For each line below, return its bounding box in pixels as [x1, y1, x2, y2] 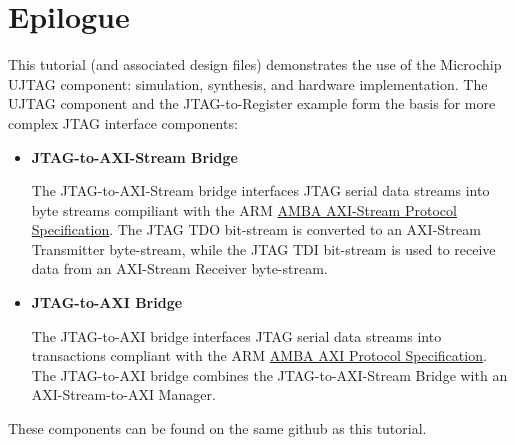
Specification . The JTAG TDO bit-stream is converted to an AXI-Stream [31, 219, 481, 240]
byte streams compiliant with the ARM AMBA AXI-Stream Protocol [31, 199, 457, 220]
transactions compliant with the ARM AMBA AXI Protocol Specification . [31, 345, 487, 366]
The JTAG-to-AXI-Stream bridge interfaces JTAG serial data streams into [31, 180, 490, 201]
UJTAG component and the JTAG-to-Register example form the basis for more [8, 93, 496, 114]
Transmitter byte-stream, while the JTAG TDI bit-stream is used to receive [31, 238, 496, 259]
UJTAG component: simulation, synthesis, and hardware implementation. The [8, 73, 488, 94]
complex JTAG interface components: [8, 112, 238, 133]
